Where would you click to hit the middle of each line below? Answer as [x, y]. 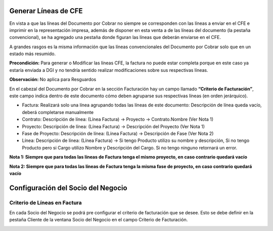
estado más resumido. [32, 54]
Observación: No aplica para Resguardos [53, 80]
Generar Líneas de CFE [46, 11]
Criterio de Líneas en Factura [45, 203]
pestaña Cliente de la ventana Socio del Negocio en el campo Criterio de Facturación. [99, 220]
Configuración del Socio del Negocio [68, 188]
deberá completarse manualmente [58, 112]
